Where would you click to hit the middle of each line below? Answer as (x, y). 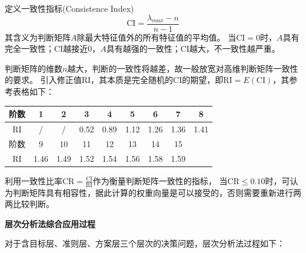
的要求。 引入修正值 (43, 80)
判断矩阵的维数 (34, 68)
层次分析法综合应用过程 (50, 223)
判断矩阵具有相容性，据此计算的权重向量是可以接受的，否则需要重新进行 (153, 192)
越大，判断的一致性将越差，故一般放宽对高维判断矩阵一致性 (183, 68)
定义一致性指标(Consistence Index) (69, 8)
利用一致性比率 (34, 180)
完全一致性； (29, 49)
